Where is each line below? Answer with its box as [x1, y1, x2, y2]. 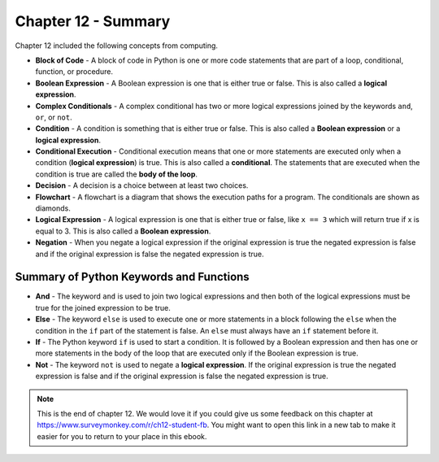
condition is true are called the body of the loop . [35, 169, 198, 179]
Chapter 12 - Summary [15, 12, 171, 30]
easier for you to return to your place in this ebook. [37, 431, 207, 441]
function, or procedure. [35, 67, 114, 76]
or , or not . [35, 112, 72, 122]
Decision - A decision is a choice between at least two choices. [35, 181, 249, 190]
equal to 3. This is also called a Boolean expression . [35, 226, 211, 236]
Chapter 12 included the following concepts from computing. [15, 41, 219, 50]
